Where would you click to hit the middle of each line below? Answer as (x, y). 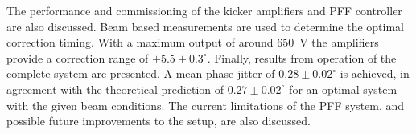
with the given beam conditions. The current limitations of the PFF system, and (206, 105)
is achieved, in (375, 73)
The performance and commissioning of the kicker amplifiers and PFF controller (204, 10)
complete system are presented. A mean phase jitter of (141, 73)
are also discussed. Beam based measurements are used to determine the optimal (205, 26)
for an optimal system (343, 89)
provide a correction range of (78, 57)
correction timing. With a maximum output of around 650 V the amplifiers (193, 42)
